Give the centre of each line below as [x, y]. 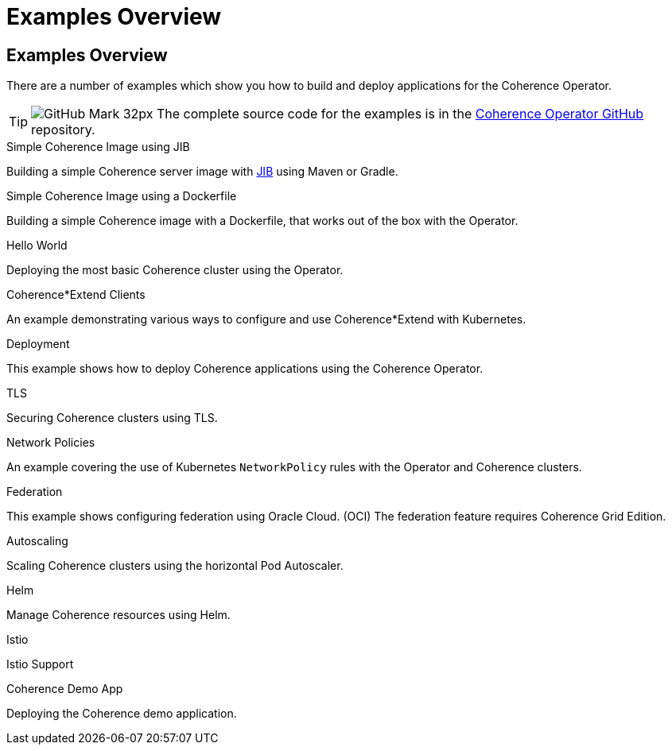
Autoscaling [37, 541]
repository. [63, 130]
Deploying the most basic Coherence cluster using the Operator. [175, 270]
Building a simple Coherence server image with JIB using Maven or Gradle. [202, 172]
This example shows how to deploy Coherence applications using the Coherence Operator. [245, 369]
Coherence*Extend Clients [76, 295]
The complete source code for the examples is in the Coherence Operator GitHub [400, 114]
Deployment [38, 344]
